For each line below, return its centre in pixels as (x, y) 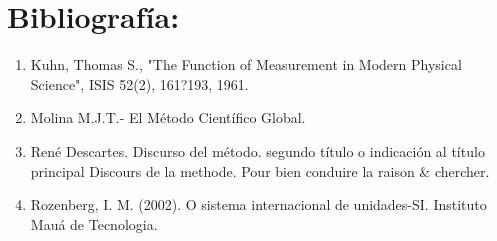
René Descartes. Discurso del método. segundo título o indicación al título (257, 150)
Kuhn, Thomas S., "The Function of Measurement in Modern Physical (246, 64)
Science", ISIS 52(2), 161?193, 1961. (139, 83)
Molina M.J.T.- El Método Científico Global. (168, 117)
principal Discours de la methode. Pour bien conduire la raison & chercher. (260, 170)
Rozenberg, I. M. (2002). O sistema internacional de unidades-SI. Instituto (258, 204)
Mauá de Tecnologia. (94, 223)
